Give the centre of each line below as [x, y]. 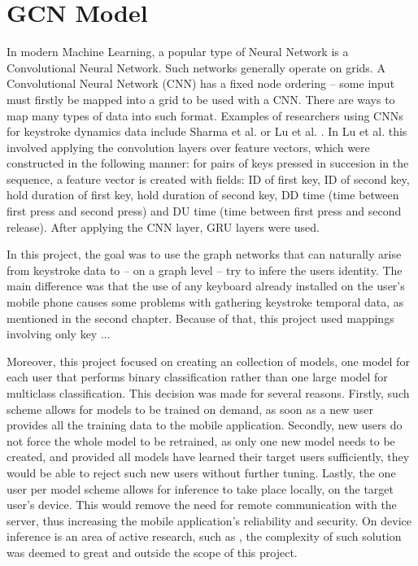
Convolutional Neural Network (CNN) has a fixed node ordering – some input [201, 83]
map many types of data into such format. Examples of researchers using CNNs [205, 115]
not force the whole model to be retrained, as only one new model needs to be [201, 440]
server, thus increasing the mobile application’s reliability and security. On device [209, 520]
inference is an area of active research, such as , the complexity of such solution [204, 536]
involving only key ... [59, 334]
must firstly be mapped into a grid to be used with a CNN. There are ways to [201, 99]
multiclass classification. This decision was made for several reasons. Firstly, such [208, 393]
